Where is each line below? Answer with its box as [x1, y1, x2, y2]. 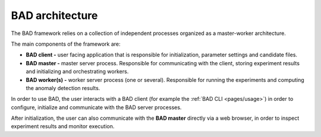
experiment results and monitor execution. [11, 123, 115, 130]
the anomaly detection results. [26, 84, 100, 91]
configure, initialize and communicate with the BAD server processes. [11, 104, 182, 111]
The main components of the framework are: [11, 40, 121, 47]
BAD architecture [11, 9, 98, 22]
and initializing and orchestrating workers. [26, 68, 129, 75]
